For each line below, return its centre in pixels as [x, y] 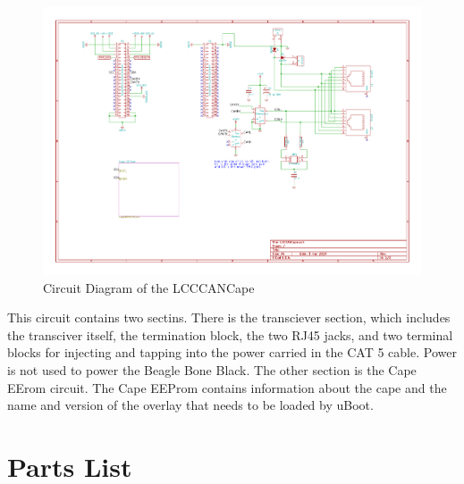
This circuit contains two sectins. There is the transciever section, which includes [229, 317]
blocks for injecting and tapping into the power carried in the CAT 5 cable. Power [232, 352]
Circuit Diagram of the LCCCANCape [149, 287]
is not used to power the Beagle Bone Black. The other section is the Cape [212, 370]
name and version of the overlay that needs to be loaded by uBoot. [190, 405]
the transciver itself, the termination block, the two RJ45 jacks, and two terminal [230, 334]
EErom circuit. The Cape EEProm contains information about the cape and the [227, 387]
